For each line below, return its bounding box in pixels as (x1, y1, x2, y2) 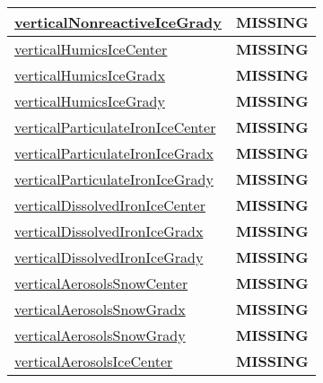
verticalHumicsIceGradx (14, 65, 165, 85)
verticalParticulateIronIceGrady (14, 169, 214, 189)
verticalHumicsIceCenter (14, 39, 168, 59)
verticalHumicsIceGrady (14, 91, 165, 111)
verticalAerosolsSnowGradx (14, 299, 186, 319)
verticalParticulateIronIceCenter (14, 117, 216, 137)
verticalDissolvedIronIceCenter (14, 195, 205, 215)
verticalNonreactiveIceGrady (14, 12, 223, 32)
